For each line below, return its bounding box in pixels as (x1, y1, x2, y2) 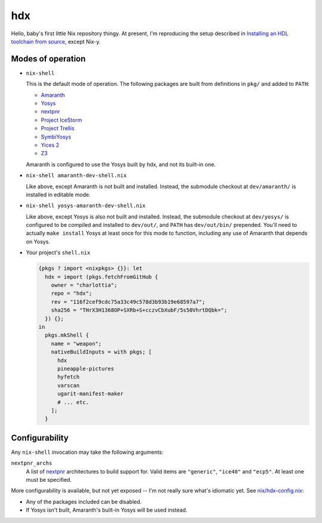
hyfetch (57, 374, 80, 380)
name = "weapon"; (51, 340, 102, 347)
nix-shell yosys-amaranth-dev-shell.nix (26, 202, 146, 209)
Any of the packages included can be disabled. (26, 498, 142, 505)
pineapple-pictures (57, 365, 114, 372)
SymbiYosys (41, 133, 72, 140)
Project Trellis (41, 125, 75, 132)
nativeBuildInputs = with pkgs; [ (51, 349, 152, 355)
